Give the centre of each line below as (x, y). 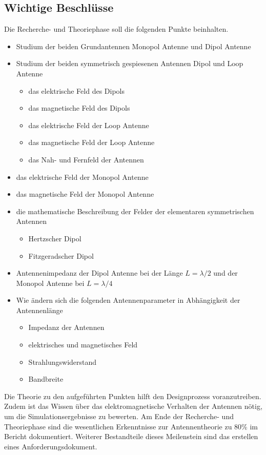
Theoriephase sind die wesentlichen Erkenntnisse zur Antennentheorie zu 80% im (131, 426)
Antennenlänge (39, 310)
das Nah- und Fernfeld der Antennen (86, 159)
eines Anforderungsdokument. (51, 446)
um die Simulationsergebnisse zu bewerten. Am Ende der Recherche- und (119, 416)
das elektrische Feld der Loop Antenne (89, 125)
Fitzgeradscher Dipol (61, 255)
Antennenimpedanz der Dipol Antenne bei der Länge (99, 273)
